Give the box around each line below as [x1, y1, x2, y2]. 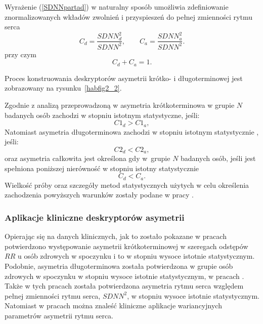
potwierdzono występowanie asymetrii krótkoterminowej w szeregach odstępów [5, 240, 248, 251]
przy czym [5, 49, 37, 59]
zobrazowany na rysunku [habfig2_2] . [5, 83, 122, 93]
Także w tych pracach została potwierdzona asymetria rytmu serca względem [5, 280, 244, 291]
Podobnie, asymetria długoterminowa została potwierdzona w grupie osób [5, 261, 233, 271]
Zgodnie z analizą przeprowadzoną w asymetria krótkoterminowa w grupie [5, 99, 235, 110]
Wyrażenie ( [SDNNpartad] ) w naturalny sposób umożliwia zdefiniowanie [5, 2, 229, 12]
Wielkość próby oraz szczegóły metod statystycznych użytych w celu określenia [5, 179, 249, 190]
